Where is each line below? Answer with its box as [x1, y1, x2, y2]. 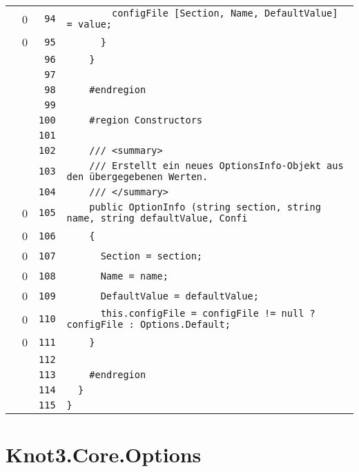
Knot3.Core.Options [6, 440, 202, 469]
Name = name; [100, 270, 168, 282]
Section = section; [100, 250, 203, 262]
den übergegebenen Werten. [66, 171, 208, 182]
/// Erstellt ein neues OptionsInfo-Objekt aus [89, 160, 344, 171]
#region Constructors [89, 115, 203, 126]
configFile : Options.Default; [66, 319, 231, 330]
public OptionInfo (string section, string [89, 201, 321, 213]
